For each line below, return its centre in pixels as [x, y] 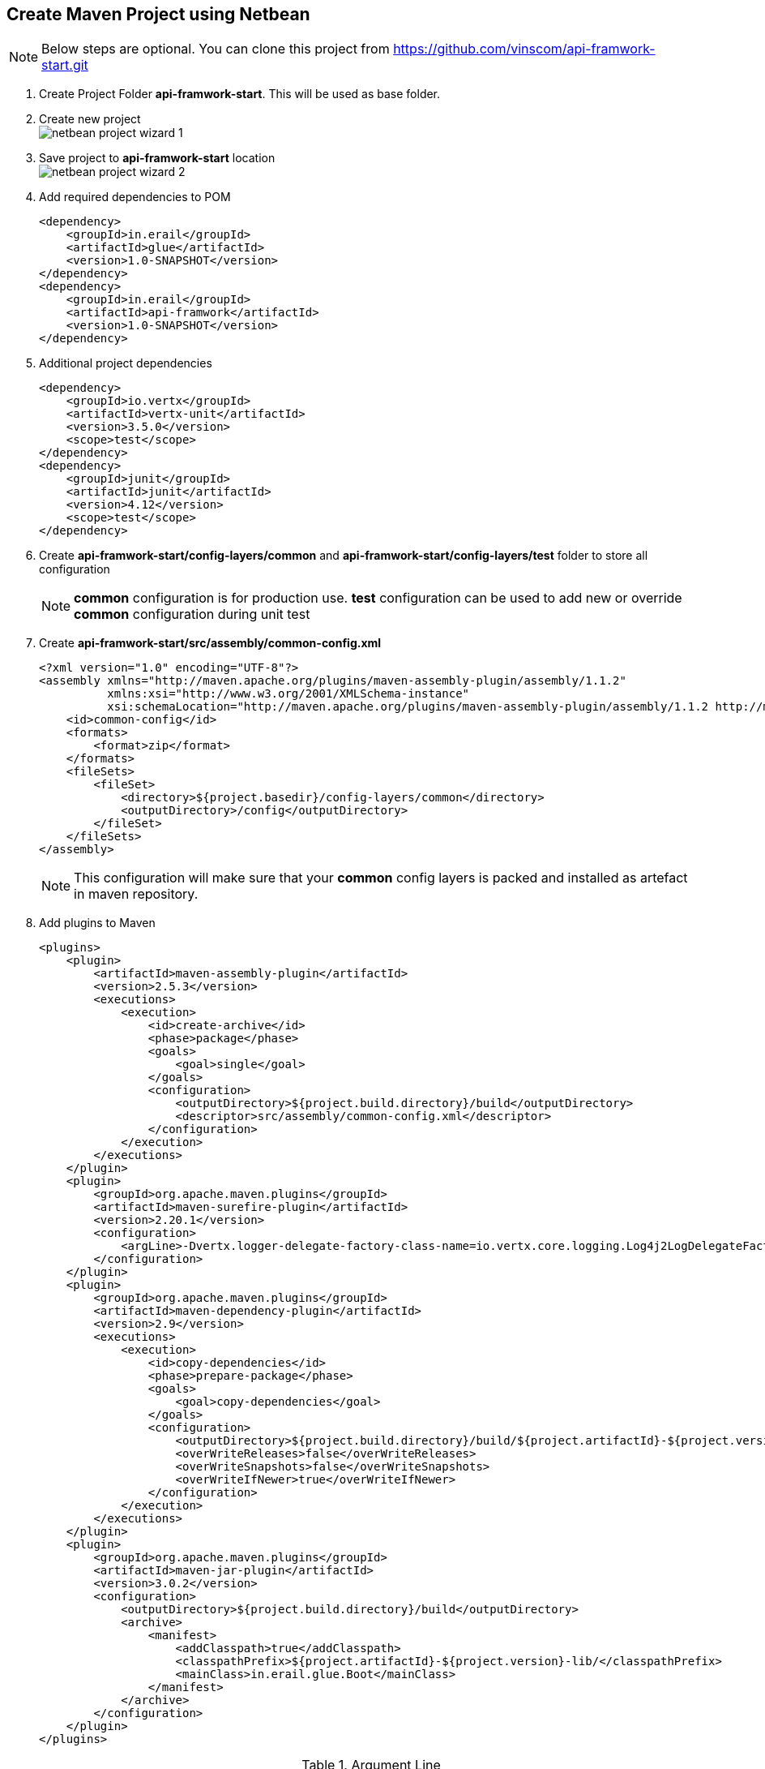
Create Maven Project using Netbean [158, 14]
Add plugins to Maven [97, 923]
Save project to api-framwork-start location [157, 158]
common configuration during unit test [192, 614]
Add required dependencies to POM [135, 197]
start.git [65, 65]
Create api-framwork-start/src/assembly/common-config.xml [210, 643]
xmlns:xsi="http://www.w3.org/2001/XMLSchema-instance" [288, 694]
